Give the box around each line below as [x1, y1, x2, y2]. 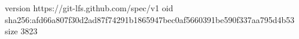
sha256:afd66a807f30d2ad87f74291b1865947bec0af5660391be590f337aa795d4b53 [5, 13, 295, 25]
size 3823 [5, 25, 38, 37]
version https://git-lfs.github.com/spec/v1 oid [5, 2, 173, 14]
